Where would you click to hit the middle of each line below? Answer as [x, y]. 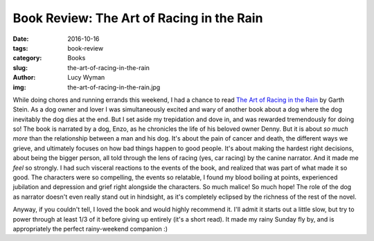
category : [27, 58]
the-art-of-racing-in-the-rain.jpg [114, 87]
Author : [24, 78]
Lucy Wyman [86, 78]
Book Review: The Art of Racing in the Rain [138, 18]
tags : [20, 48]
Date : [21, 39]
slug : [20, 68]
